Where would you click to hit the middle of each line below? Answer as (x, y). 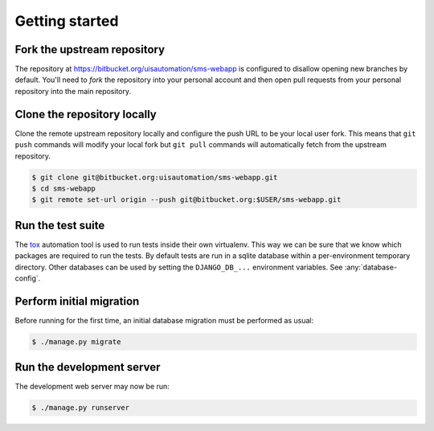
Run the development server (88, 367)
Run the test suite (60, 225)
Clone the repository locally (86, 114)
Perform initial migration (77, 301)
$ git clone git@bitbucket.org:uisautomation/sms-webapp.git (155, 177)
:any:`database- (371, 267)
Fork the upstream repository (90, 49)
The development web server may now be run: (92, 387)
